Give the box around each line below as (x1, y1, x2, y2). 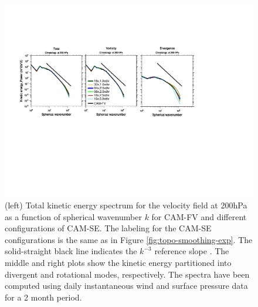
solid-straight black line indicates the (5, 245, 137, 257)
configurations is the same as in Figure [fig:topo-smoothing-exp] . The (5, 233, 253, 245)
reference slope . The (154, 245, 229, 257)
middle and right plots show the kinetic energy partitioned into (5, 257, 232, 269)
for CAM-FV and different (151, 210, 247, 222)
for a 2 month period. (5, 291, 82, 303)
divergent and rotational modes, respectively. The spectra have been (5, 268, 250, 280)
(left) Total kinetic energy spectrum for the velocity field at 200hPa (5, 199, 247, 211)
